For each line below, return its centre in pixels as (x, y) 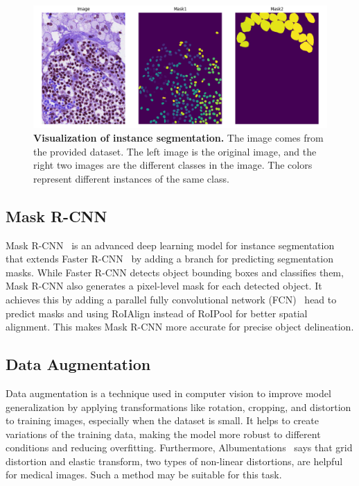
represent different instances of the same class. (131, 178)
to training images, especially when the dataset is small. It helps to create (162, 420)
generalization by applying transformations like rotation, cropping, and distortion (178, 407)
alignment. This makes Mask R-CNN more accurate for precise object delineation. (180, 327)
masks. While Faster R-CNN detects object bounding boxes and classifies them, (175, 272)
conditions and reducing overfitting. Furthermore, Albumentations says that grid (179, 447)
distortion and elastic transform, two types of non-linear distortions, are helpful (174, 461)
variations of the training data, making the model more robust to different (163, 434)
